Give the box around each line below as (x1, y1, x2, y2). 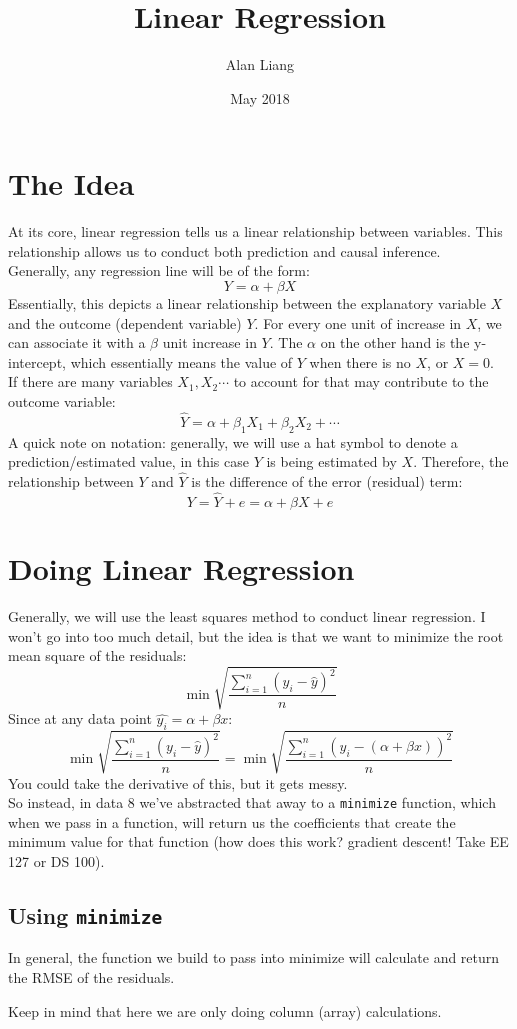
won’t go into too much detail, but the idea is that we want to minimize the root (8, 625, 504, 646)
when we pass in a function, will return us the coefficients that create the (8, 811, 456, 832)
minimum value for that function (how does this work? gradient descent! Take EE (8, 831, 509, 852)
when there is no (309, 351, 411, 372)
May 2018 (230, 87, 290, 108)
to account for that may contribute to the (233, 371, 489, 392)
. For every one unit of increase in (254, 312, 462, 333)
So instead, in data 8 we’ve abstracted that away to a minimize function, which (8, 792, 496, 813)
